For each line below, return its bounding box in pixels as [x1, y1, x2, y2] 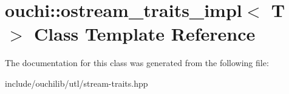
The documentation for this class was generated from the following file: [5, 56, 269, 69]
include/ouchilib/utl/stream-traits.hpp [5, 76, 148, 89]
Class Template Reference [34, 21, 256, 46]
